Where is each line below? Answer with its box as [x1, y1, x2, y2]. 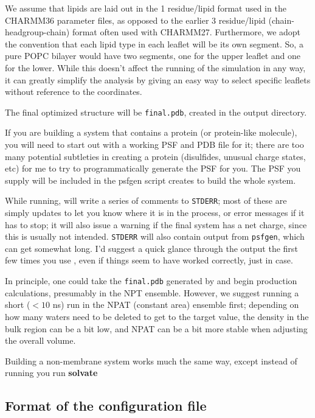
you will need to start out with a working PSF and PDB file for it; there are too [5, 138, 304, 150]
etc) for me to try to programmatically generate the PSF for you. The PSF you [5, 162, 301, 175]
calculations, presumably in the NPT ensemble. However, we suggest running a [5, 286, 299, 299]
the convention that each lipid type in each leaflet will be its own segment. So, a [5, 37, 303, 50]
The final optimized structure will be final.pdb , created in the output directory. [5, 105, 307, 118]
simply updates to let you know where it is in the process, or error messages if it [5, 206, 305, 219]
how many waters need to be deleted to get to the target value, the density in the [5, 310, 309, 322]
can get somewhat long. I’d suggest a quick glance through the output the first [5, 242, 298, 254]
